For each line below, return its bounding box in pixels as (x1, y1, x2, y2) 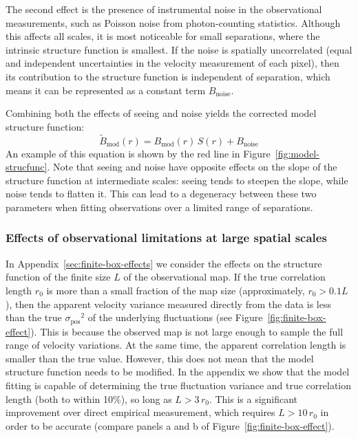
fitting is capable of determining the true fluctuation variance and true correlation (6, 377, 352, 392)
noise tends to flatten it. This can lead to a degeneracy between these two (6, 186, 317, 201)
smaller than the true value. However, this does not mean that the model (6, 351, 314, 365)
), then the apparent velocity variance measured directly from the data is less (6, 296, 331, 311)
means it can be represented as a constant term (6, 83, 206, 97)
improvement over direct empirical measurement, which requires (6, 405, 275, 419)
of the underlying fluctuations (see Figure (87, 310, 263, 325)
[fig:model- (275, 146, 319, 160)
